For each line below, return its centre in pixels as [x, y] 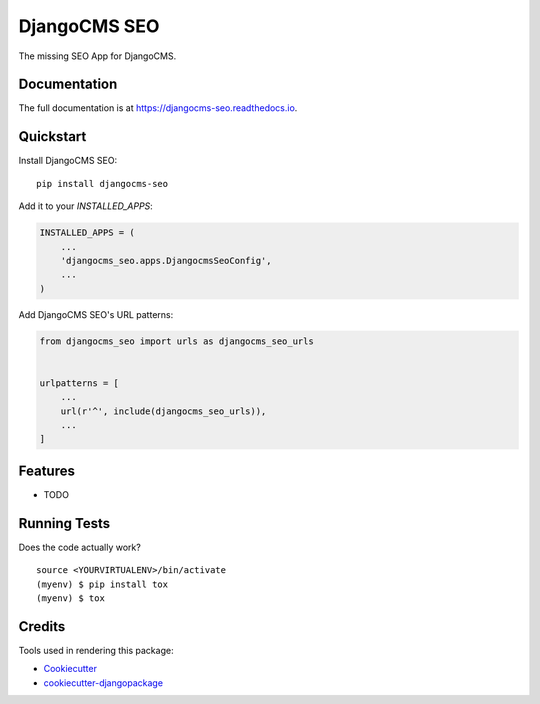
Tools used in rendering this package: [96, 650]
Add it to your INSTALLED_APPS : [86, 206]
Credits [42, 626]
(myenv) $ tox [70, 598]
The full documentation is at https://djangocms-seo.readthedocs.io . [158, 108]
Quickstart [52, 136]
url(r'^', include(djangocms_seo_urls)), [163, 411]
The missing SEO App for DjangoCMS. [97, 56]
